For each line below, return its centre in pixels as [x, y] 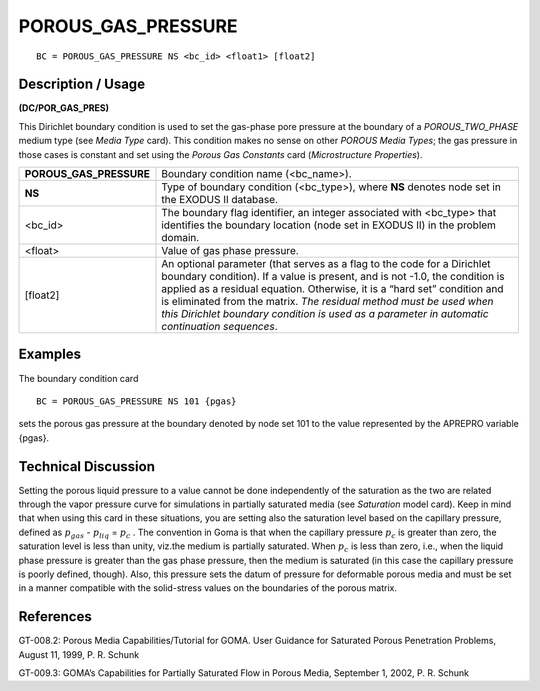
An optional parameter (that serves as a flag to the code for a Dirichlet [326, 264]
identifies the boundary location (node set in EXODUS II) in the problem [329, 225]
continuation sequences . [220, 327]
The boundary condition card [78, 378]
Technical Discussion [86, 466]
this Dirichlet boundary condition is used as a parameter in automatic [325, 314]
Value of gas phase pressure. [230, 251]
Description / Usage [81, 84]
